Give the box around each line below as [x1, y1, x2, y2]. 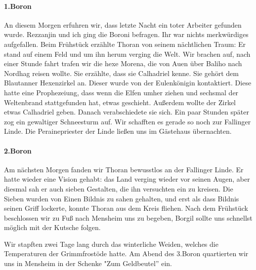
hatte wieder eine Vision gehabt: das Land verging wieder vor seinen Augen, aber [4, 174, 250, 184]
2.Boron [4, 145, 32, 155]
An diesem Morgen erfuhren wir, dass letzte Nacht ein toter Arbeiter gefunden [4, 19, 242, 30]
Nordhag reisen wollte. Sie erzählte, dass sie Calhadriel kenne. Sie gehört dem [4, 68, 239, 78]
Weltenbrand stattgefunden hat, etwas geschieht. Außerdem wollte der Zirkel [4, 97, 236, 107]
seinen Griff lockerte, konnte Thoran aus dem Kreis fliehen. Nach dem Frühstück [4, 203, 248, 213]
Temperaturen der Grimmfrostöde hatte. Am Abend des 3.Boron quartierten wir [4, 248, 249, 259]
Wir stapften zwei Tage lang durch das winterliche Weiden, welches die [4, 238, 218, 249]
